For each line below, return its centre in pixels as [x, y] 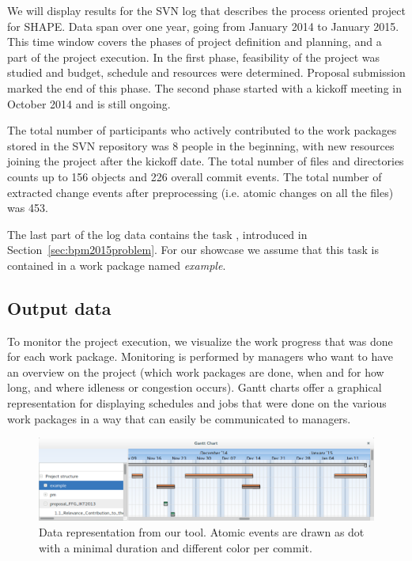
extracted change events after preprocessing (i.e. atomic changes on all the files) [200, 192]
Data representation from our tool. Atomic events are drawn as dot [202, 532]
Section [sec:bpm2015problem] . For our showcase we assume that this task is [193, 250]
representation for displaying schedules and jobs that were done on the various [197, 403]
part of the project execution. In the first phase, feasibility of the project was [194, 57]
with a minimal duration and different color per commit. [176, 547]
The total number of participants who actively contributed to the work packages [202, 130]
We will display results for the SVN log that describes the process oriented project [206, 10]
